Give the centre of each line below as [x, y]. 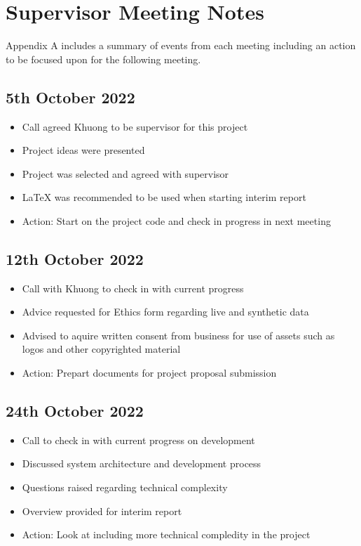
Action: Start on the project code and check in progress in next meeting [176, 220]
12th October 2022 [75, 258]
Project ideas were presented [83, 150]
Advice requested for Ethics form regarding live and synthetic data [165, 312]
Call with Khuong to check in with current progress [133, 288]
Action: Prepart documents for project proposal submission [149, 373]
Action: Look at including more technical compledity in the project [166, 534]
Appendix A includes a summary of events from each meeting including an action [181, 45]
